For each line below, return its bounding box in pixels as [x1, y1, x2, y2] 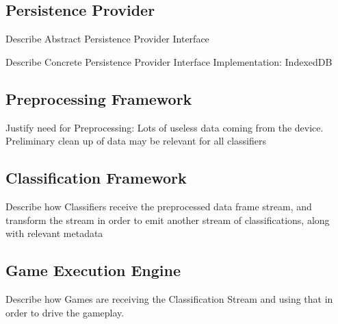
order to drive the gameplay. [5, 305, 125, 319]
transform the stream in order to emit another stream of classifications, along [5, 212, 330, 227]
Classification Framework [5, 167, 187, 188]
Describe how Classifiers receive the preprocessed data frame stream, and [5, 199, 312, 213]
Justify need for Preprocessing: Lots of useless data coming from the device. [5, 120, 324, 134]
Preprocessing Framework [5, 88, 192, 109]
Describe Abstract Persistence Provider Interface [5, 32, 209, 46]
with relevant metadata [5, 226, 103, 240]
